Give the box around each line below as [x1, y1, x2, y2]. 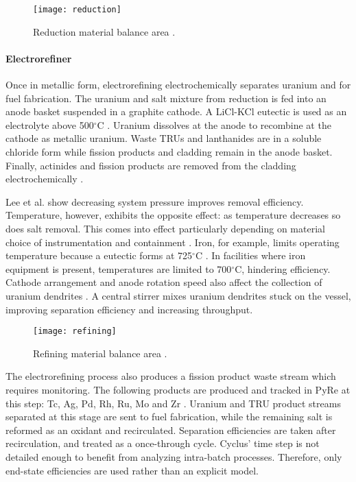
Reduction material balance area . [33, 24, 176, 38]
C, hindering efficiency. [235, 261, 331, 276]
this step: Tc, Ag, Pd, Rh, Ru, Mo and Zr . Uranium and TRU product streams [5, 396, 341, 410]
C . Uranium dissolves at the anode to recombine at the [97, 117, 331, 132]
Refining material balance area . [33, 346, 167, 360]
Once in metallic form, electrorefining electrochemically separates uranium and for [5, 77, 351, 92]
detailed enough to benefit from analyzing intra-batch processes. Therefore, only [5, 449, 342, 463]
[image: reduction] [33, 5, 121, 14]
